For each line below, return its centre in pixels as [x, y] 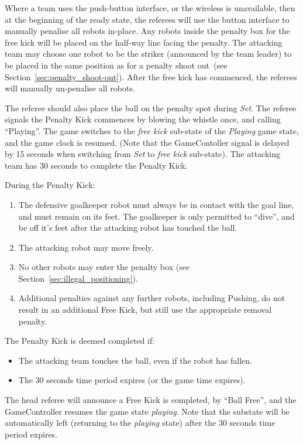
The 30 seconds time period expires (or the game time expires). [132, 380]
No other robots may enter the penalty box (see [104, 267]
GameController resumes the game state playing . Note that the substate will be [147, 411]
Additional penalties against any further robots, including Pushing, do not [152, 298]
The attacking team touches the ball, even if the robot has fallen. [135, 360]
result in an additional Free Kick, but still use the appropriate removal [145, 310]
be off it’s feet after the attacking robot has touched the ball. [128, 228]
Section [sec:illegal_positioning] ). [78, 278]
